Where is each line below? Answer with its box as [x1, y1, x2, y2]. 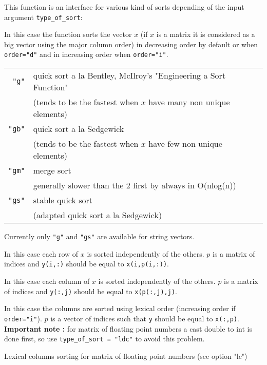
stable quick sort [33, 194, 93, 206]
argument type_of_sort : [4, 11, 83, 22]
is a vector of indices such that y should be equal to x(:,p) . [50, 313, 239, 323]
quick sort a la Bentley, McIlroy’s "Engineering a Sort [33, 69, 226, 82]
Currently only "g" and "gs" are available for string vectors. [4, 231, 195, 242]
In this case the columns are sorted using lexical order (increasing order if [4, 303, 236, 314]
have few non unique [148, 138, 222, 150]
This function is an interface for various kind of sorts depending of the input [4, 2, 244, 12]
